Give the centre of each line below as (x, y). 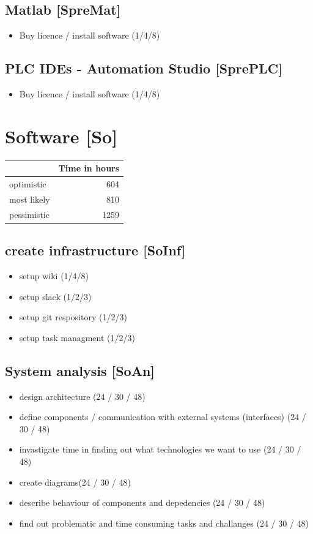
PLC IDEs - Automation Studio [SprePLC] (144, 68)
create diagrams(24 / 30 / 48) (75, 482)
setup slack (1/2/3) (55, 296)
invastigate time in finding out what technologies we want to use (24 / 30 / (160, 449)
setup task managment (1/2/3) (77, 337)
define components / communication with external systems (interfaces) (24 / (163, 417)
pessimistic (29, 214)
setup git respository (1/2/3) (73, 317)
